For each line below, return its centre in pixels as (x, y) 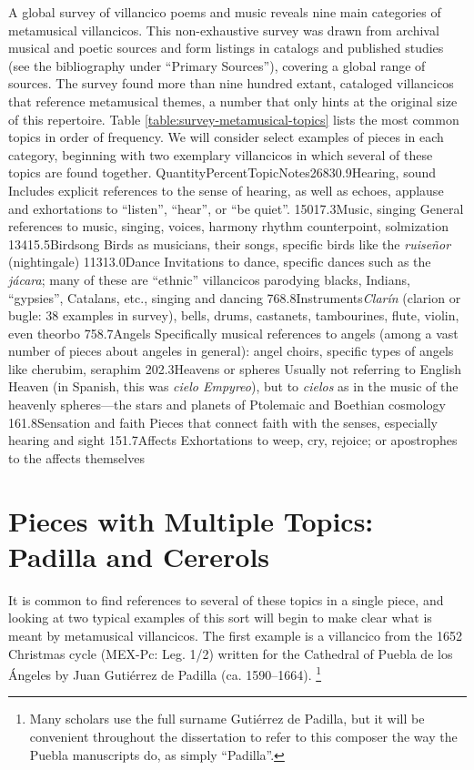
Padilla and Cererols (139, 556)
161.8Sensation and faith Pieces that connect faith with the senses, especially (223, 422)
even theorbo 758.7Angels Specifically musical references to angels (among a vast (233, 333)
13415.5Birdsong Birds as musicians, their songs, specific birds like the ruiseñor (230, 243)
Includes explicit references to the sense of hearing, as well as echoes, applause (226, 190)
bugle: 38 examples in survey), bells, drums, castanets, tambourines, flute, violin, (234, 315)
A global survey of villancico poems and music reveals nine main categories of (225, 12)
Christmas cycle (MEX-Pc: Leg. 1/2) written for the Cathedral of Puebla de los (231, 653)
